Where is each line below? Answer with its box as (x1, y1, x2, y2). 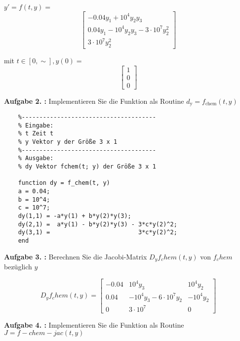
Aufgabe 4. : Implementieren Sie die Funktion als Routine (4, 319, 184, 330)
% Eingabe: (18, 122, 54, 129)
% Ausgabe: (18, 155, 54, 162)
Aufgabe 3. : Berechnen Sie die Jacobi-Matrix (4, 251, 147, 261)
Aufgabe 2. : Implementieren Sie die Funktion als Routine (4, 95, 184, 106)
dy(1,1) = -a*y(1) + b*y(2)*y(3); (18, 213, 131, 220)
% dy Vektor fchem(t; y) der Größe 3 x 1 (18, 163, 156, 170)
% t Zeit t (18, 130, 54, 137)
